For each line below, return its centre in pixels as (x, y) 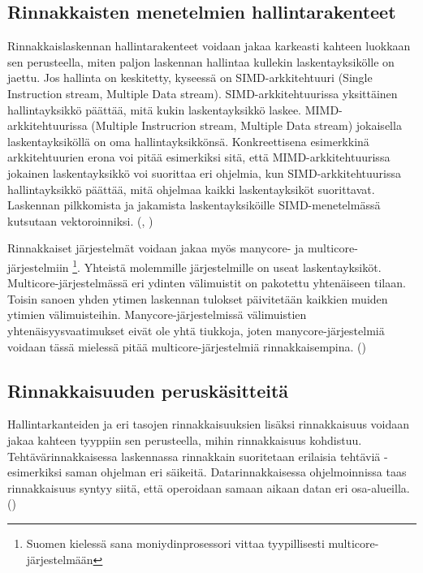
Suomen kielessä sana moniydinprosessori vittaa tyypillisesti (175, 543)
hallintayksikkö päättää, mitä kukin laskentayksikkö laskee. (154, 109)
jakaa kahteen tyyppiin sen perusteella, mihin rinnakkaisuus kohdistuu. (185, 439)
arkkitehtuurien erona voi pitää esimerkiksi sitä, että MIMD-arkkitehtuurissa (199, 157)
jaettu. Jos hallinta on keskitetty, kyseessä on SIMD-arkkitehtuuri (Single (190, 78)
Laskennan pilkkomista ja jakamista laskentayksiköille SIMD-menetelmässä (194, 205)
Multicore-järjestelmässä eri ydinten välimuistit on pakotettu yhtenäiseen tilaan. (207, 283)
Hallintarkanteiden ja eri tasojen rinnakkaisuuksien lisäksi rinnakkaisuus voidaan (209, 424)
